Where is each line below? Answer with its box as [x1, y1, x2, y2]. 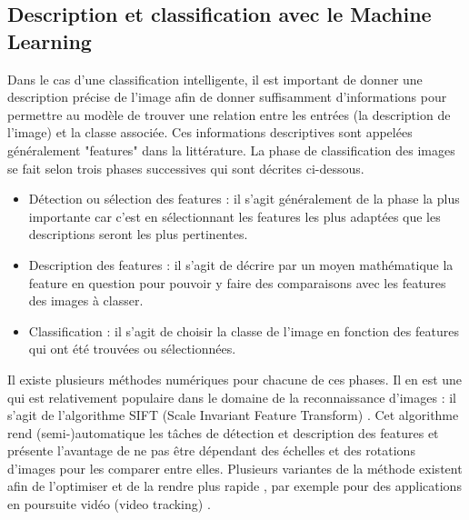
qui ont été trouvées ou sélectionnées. [28, 339, 236, 358]
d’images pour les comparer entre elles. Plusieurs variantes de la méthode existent [7, 458, 463, 477]
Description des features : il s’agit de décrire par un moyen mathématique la [28, 255, 454, 274]
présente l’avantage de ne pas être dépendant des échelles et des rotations [7, 441, 415, 460]
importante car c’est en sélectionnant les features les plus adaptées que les [28, 206, 441, 225]
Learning [7, 26, 92, 55]
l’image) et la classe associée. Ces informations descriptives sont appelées [7, 123, 413, 142]
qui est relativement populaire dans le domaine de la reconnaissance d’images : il [7, 387, 456, 406]
